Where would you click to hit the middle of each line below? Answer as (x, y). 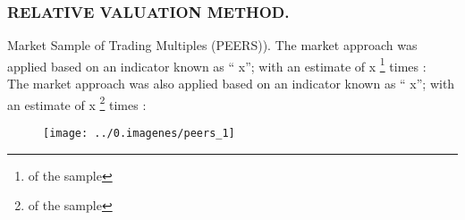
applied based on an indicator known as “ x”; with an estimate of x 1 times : (217, 64)
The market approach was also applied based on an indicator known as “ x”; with (231, 84)
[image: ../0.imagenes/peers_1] (139, 133)
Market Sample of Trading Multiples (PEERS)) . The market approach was (212, 45)
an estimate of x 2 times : (77, 103)
